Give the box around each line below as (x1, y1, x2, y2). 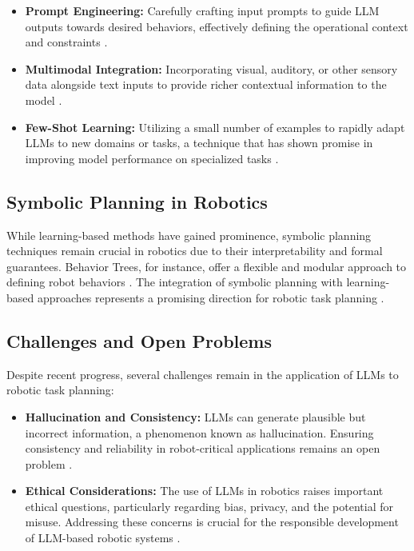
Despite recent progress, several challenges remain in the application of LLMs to (6, 365, 399, 382)
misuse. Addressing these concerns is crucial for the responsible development (25, 513, 399, 530)
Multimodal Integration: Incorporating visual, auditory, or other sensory (25, 60, 398, 77)
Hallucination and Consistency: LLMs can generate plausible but (25, 408, 366, 425)
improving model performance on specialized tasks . (25, 150, 279, 166)
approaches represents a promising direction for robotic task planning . (37, 289, 384, 305)
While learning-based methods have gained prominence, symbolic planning (6, 226, 372, 243)
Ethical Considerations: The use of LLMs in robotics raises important (25, 482, 384, 499)
